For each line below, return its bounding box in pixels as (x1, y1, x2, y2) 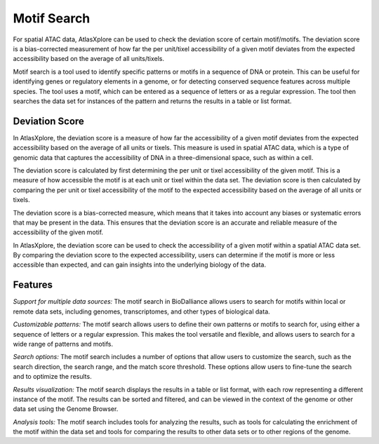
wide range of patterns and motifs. (13, 339, 114, 348)
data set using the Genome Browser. (13, 405, 119, 413)
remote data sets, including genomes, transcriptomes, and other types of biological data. (13, 307, 270, 316)
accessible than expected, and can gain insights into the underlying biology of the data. (13, 260, 267, 269)
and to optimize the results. (13, 372, 92, 381)
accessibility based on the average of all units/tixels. (13, 55, 165, 63)
